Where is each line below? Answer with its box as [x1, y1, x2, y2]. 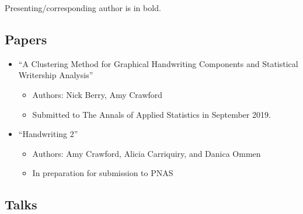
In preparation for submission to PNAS [32, 167, 173, 179]
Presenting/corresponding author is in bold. [5, 2, 161, 13]
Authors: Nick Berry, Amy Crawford [32, 88, 163, 100]
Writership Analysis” [18, 69, 93, 81]
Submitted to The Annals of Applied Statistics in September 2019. [32, 108, 271, 120]
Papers [5, 30, 47, 48]
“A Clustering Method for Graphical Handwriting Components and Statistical [18, 57, 298, 69]
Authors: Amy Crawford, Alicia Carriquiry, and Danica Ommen [32, 147, 261, 159]
